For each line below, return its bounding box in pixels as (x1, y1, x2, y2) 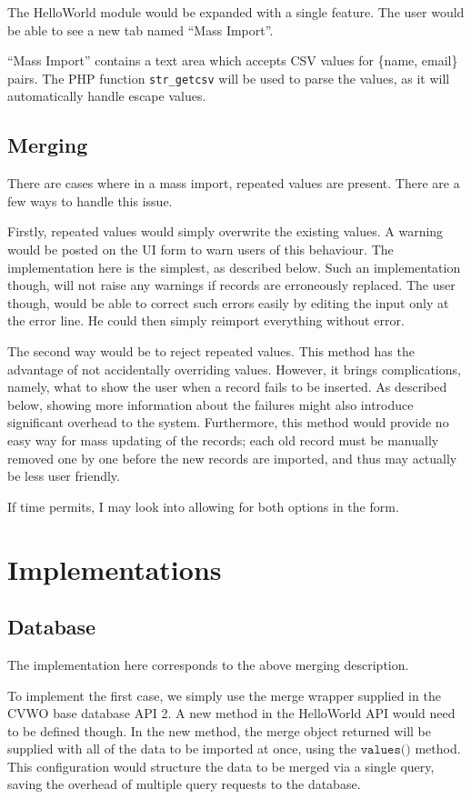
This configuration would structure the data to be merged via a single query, (7, 756, 435, 775)
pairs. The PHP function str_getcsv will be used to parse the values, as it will (7, 68, 450, 87)
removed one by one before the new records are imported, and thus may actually (7, 448, 457, 467)
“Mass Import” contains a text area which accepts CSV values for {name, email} (7, 51, 458, 70)
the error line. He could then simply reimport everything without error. (7, 311, 405, 330)
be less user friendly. (7, 466, 120, 485)
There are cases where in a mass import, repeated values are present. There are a (7, 174, 460, 193)
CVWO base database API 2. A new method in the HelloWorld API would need (7, 704, 456, 723)
